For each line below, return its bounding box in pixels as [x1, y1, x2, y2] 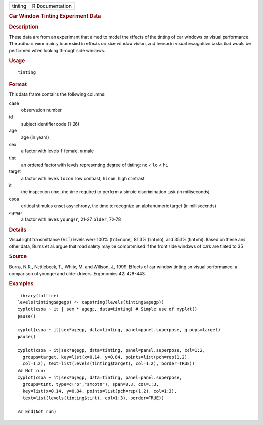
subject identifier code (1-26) [21, 121, 80, 127]
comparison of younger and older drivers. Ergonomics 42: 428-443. [9, 270, 146, 276]
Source [9, 253, 27, 260]
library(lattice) [18, 293, 59, 298]
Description [9, 23, 38, 30]
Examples [9, 280, 34, 287]
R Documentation [32, 3, 72, 9]
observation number [21, 107, 62, 113]
